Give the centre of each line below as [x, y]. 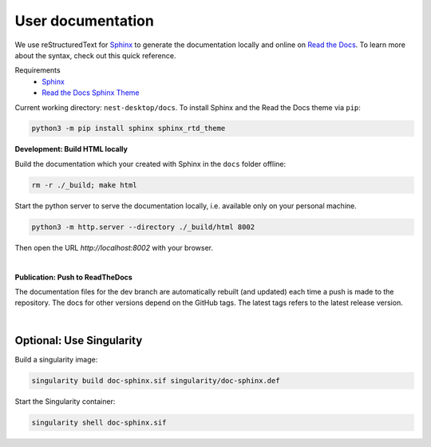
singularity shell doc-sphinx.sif [99, 422]
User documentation [85, 21]
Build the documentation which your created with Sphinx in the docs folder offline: [150, 164]
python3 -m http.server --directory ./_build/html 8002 [143, 227]
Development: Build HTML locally [71, 149]
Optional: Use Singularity [79, 340]
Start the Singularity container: [65, 401]
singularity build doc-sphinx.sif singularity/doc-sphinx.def [156, 380]
